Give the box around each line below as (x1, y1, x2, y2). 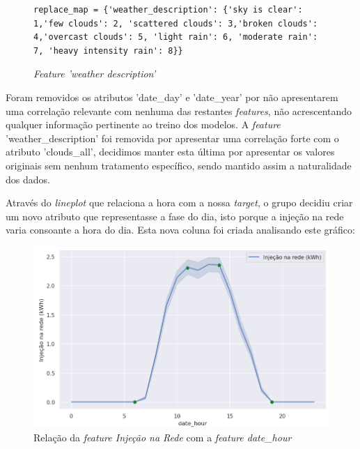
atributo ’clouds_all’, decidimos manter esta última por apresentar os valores (6, 144, 335, 159)
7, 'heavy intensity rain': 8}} (33, 45, 183, 56)
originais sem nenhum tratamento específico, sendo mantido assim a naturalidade (6, 158, 352, 172)
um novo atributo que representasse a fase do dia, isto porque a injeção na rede (6, 208, 344, 223)
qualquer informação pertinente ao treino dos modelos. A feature (6, 117, 281, 132)
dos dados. (6, 172, 50, 186)
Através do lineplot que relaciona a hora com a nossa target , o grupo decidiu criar (6, 195, 353, 210)
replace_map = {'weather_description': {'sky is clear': (33, 5, 303, 15)
